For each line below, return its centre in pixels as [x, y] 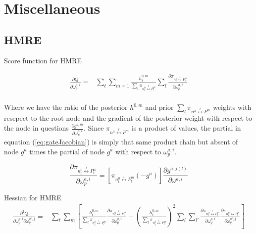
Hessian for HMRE [33, 198]
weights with [232, 107]
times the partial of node [67, 151]
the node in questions [36, 128]
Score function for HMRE [43, 60]
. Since [94, 128]
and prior [159, 107]
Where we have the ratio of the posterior [66, 107]
